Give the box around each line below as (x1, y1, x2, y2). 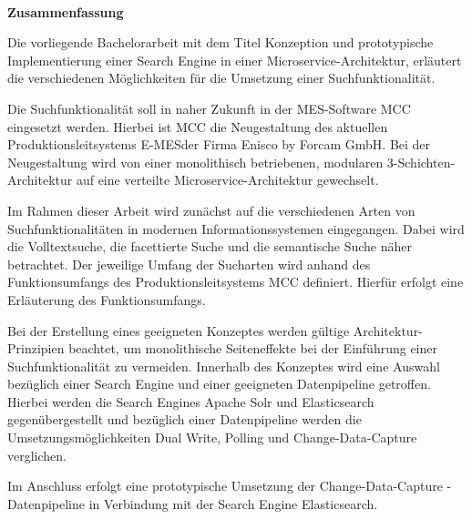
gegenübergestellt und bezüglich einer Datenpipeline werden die (7, 410, 362, 429)
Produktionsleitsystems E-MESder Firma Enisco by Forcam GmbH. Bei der (7, 135, 431, 154)
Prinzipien (7, 339, 65, 358)
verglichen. (7, 445, 67, 464)
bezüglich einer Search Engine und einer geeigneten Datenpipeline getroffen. (7, 374, 431, 393)
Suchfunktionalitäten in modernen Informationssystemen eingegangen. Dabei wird (7, 219, 465, 238)
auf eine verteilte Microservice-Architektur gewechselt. (76, 170, 379, 189)
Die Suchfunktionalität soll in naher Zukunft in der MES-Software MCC (7, 98, 411, 117)
